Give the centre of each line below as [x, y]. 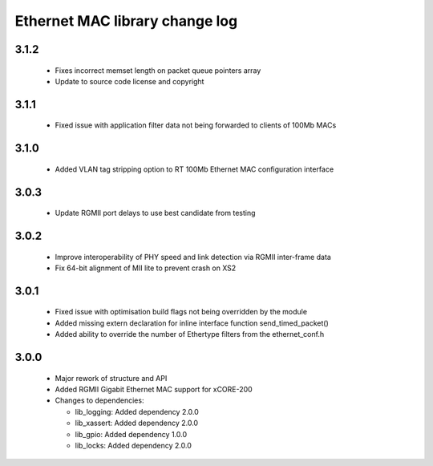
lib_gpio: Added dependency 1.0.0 [131, 434]
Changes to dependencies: [99, 400]
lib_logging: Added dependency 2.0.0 [137, 411]
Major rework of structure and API [111, 378]
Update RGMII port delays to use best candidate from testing [155, 213]
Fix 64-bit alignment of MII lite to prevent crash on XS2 [146, 268]
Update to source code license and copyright [129, 81]
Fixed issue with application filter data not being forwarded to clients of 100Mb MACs [196, 125]
